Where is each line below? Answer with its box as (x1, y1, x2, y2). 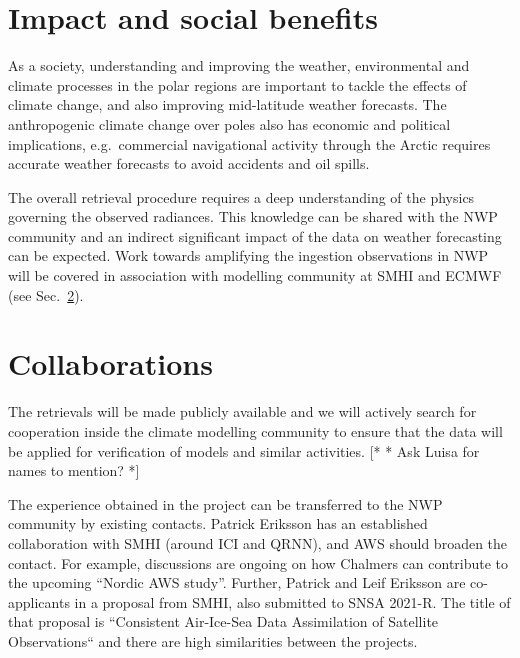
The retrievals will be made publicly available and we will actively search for (8, 401, 477, 422)
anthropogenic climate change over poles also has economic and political (8, 113, 451, 134)
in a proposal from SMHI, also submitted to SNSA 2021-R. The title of (74, 591, 511, 612)
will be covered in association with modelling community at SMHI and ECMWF (8, 265, 502, 286)
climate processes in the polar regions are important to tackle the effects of (8, 74, 467, 95)
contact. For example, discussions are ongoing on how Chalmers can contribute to (8, 552, 509, 573)
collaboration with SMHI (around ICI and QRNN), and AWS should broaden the (8, 532, 508, 553)
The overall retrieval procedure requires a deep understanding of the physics (8, 186, 475, 207)
